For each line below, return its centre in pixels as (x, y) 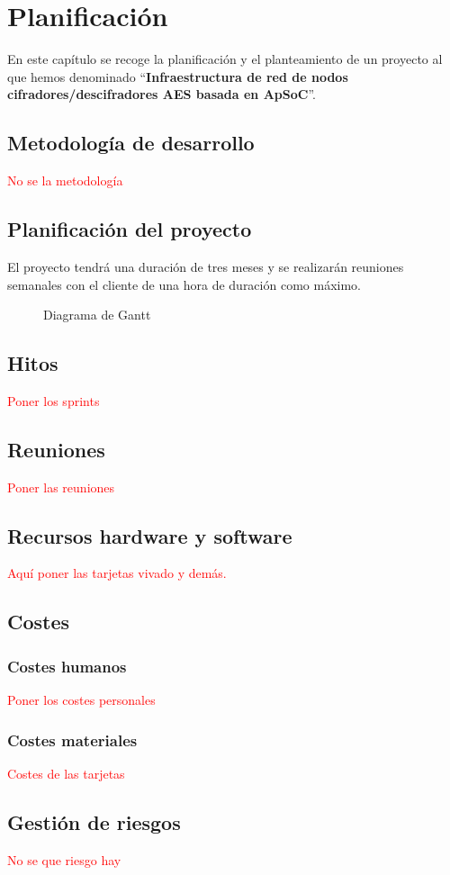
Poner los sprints (54, 400)
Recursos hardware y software (150, 535)
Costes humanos (67, 666)
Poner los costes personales (81, 700)
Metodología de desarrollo (131, 143)
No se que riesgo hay (64, 859)
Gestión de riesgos (94, 821)
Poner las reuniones (61, 487)
